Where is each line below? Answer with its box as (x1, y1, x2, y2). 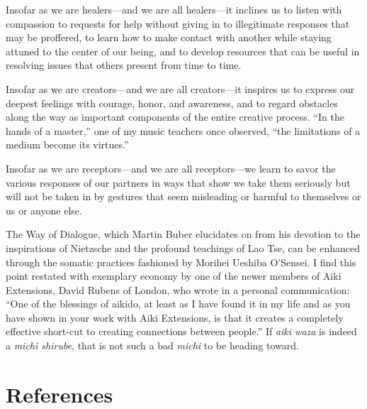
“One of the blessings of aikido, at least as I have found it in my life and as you (6, 296, 351, 311)
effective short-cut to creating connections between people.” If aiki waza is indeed (6, 324, 357, 339)
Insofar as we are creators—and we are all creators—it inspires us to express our (6, 81, 355, 96)
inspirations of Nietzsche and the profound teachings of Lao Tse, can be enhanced (6, 240, 360, 255)
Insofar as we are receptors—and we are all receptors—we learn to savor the (6, 160, 336, 175)
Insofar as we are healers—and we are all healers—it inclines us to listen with (6, 2, 342, 16)
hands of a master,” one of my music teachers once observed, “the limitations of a (6, 123, 361, 138)
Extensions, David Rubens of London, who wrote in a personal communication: (6, 282, 350, 297)
